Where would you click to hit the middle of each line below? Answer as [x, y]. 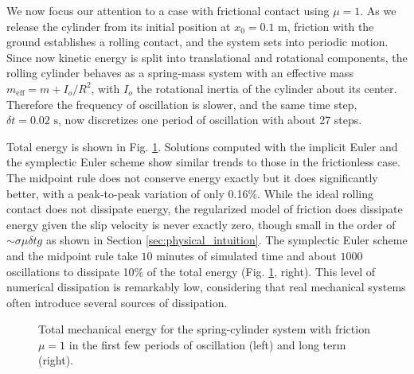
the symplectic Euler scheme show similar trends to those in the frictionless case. [203, 162]
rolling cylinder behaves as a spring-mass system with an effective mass [180, 73]
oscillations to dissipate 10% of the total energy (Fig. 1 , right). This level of [191, 271]
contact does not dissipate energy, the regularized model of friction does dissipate [205, 209]
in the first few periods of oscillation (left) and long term [207, 344]
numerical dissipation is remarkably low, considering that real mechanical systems [206, 287]
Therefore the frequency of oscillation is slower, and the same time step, [182, 104]
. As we [378, 10]
